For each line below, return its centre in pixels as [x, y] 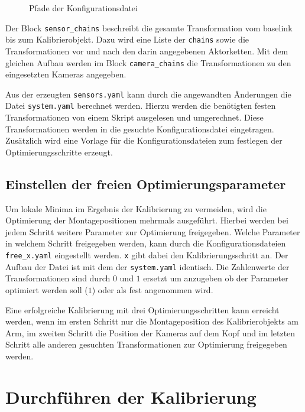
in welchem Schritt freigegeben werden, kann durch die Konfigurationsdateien [146, 243]
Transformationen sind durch [58, 278]
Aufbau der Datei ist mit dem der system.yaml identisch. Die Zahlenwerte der [147, 266]
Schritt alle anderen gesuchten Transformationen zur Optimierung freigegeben [146, 344]
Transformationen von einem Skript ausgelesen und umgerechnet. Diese [134, 117]
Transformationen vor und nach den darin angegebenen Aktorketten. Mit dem [147, 51]
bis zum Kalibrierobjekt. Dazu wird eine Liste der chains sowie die [127, 39]
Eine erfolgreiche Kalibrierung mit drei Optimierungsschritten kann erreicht [142, 309]
